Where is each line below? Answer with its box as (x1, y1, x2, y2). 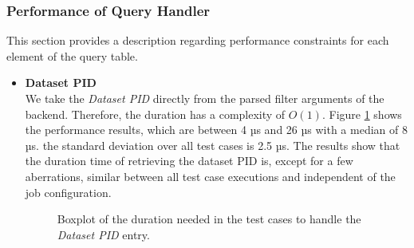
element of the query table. (6, 47, 138, 64)
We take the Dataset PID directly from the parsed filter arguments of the (25, 90, 384, 106)
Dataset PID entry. (57, 226, 150, 242)
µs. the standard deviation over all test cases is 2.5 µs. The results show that (25, 136, 400, 153)
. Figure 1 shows (321, 105, 402, 122)
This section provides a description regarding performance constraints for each (6, 32, 389, 49)
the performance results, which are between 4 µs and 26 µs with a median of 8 (25, 121, 408, 138)
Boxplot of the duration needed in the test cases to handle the (57, 211, 361, 227)
